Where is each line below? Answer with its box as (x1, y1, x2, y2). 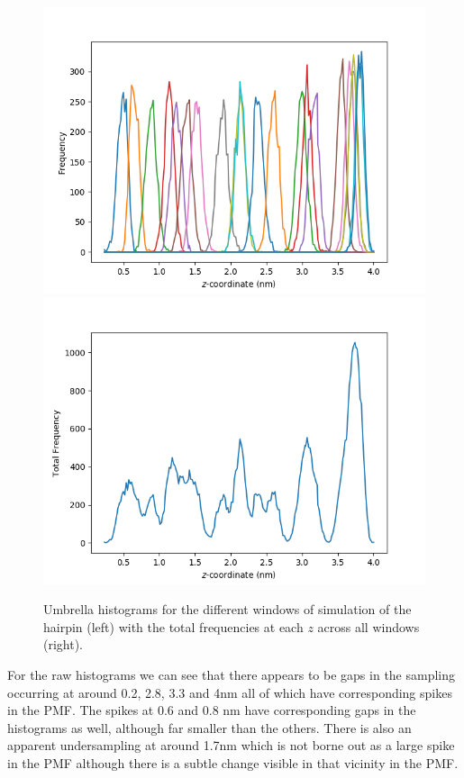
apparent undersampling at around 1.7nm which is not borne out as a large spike (7, 736, 455, 755)
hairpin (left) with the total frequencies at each (43, 617, 304, 636)
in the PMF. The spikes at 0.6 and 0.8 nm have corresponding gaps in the (7, 701, 416, 719)
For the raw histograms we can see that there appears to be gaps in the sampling (7, 665, 456, 683)
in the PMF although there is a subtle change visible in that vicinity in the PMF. (7, 753, 459, 772)
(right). (43, 635, 84, 654)
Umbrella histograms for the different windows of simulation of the (43, 600, 412, 619)
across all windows (317, 617, 420, 636)
